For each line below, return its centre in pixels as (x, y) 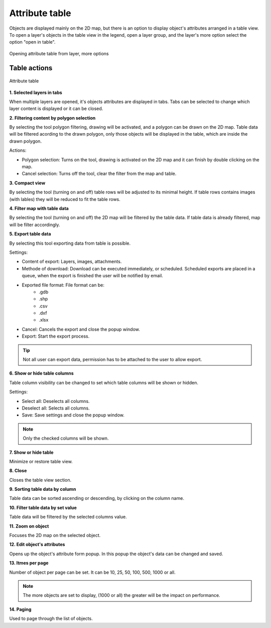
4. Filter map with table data (39, 208)
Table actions (31, 68)
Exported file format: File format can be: (63, 285)
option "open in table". (32, 42)
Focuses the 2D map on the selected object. (55, 536)
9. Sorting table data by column (43, 489)
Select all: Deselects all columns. (56, 401)
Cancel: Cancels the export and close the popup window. (81, 329)
